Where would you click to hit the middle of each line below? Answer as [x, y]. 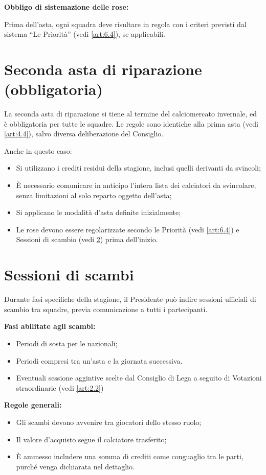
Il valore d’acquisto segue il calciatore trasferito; [91, 439]
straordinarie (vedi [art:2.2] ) [60, 387]
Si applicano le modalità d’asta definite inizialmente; [98, 212]
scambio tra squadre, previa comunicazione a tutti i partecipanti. [106, 309]
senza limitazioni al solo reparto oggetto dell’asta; [94, 195]
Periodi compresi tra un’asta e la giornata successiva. [99, 360]
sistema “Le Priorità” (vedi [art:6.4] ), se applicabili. [85, 34]
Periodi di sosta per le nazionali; [67, 343]
